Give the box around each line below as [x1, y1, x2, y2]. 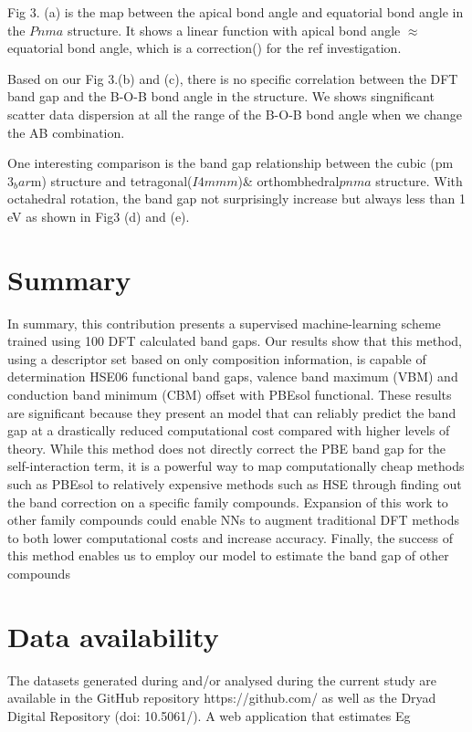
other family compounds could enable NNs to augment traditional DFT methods [7, 510, 459, 529]
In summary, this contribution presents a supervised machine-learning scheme [7, 313, 441, 332]
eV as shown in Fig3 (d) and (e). [7, 206, 190, 225]
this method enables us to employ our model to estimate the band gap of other [7, 546, 449, 565]
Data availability [7, 617, 219, 654]
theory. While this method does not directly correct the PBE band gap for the [7, 438, 446, 457]
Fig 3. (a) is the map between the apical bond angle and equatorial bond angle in [7, 3, 464, 21]
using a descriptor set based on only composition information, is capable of [7, 349, 426, 368]
